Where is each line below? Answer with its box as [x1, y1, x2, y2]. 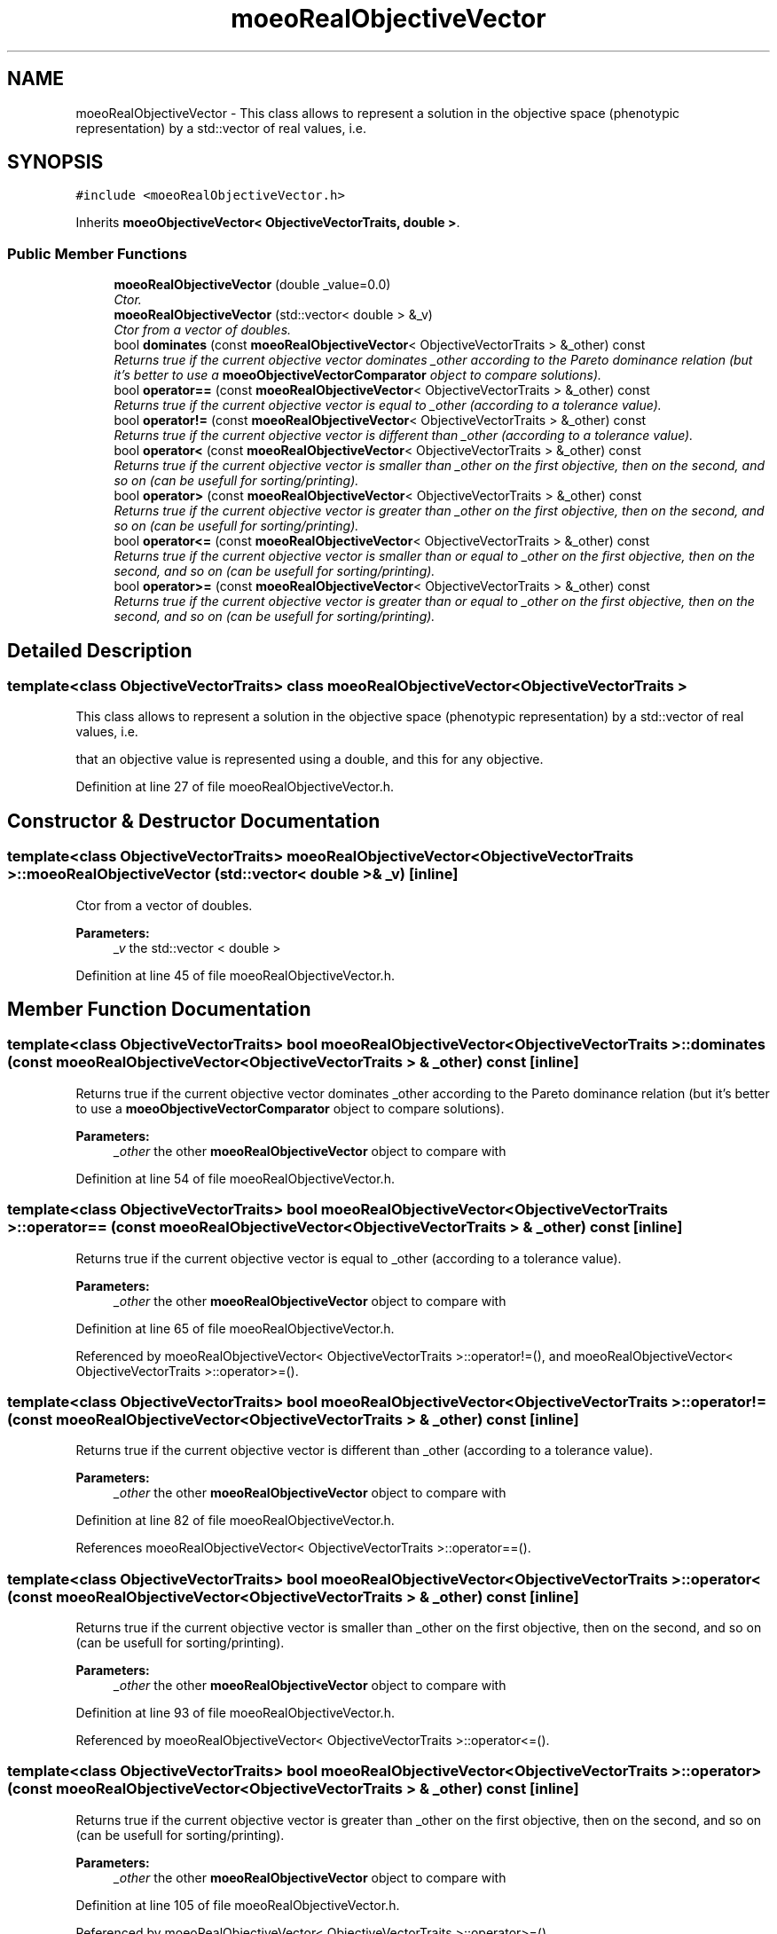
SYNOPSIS [7, 151, 104, 174]
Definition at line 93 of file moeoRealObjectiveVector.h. [75, 1705, 395, 1721]
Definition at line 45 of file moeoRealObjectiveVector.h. [75, 967, 395, 983]
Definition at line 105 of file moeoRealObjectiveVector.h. [75, 1897, 400, 1913]
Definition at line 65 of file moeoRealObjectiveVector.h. [75, 1320, 395, 1336]
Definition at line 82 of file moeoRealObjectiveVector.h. [75, 1513, 395, 1529]
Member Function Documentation [7, 998, 311, 1021]
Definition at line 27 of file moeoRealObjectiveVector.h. [75, 779, 395, 795]
